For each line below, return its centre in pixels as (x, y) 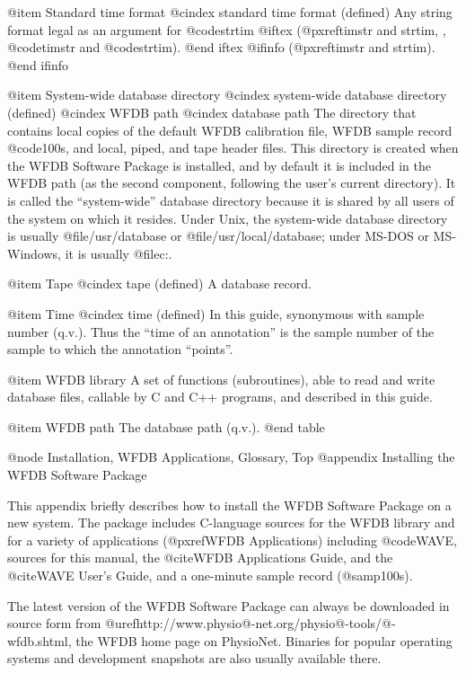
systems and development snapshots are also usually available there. (194, 658)
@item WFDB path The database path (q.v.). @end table (166, 426)
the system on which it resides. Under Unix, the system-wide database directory (228, 218)
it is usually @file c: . (119, 253)
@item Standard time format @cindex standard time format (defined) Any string (230, 12)
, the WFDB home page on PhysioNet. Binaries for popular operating (260, 640)
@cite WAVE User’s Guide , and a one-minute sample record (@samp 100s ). (210, 576)
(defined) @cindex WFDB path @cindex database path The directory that (212, 112)
